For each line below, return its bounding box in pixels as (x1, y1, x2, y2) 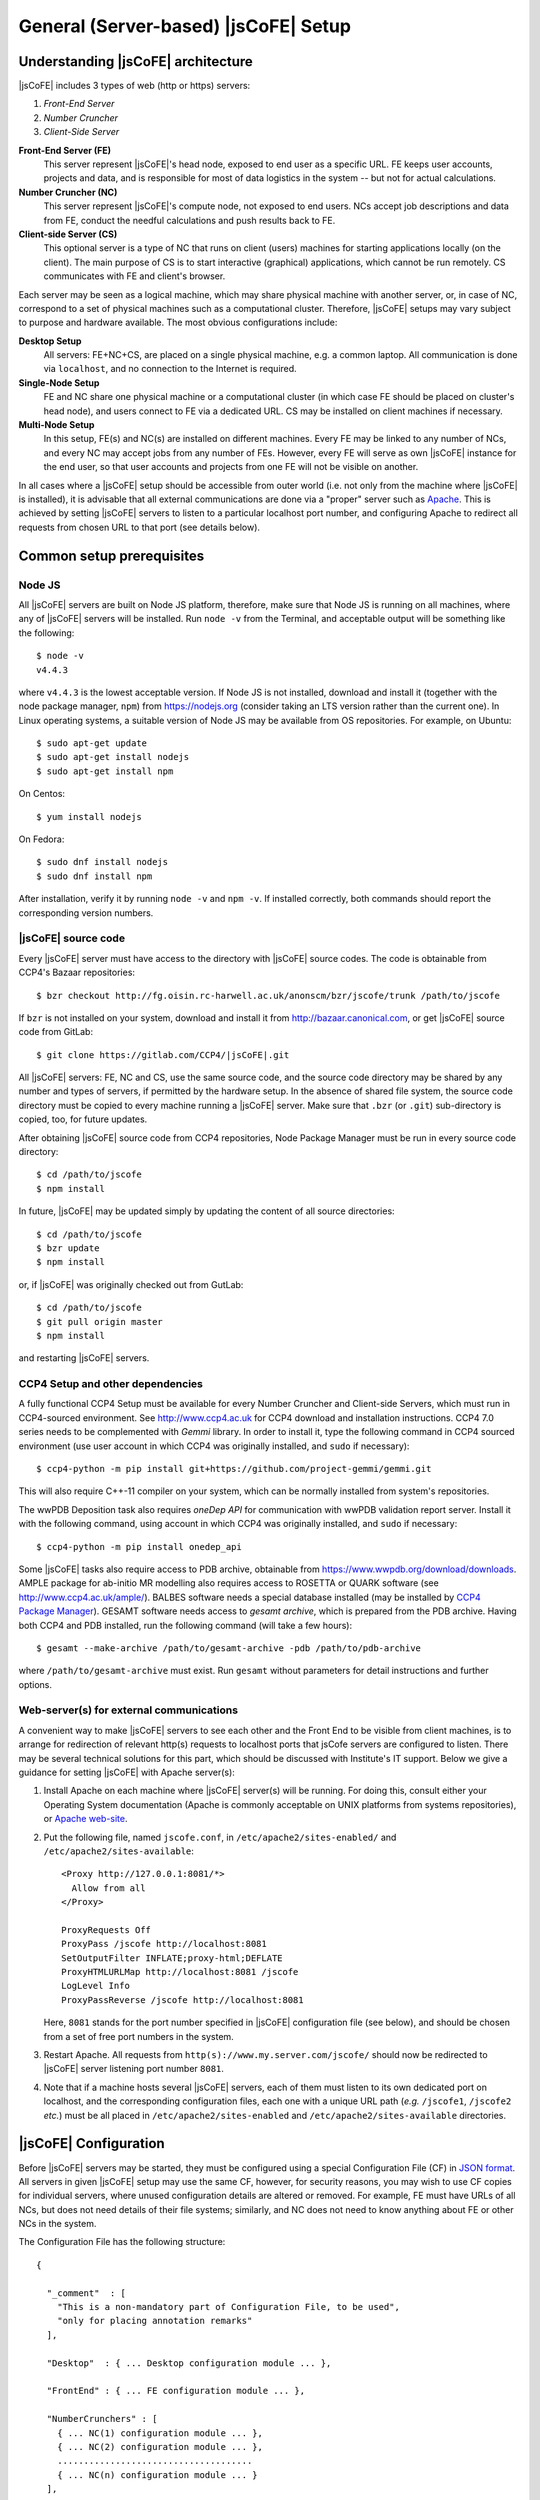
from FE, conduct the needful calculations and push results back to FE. (43, 214, 336, 226)
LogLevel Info (61, 1980, 130, 1992)
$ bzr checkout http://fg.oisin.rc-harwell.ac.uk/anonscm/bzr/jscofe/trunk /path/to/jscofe (36, 990, 500, 1001)
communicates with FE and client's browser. (43, 270, 226, 282)
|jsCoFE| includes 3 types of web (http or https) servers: (18, 80, 251, 92)
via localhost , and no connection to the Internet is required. (43, 363, 297, 375)
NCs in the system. (18, 2218, 97, 2230)
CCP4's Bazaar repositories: (18, 966, 135, 979)
